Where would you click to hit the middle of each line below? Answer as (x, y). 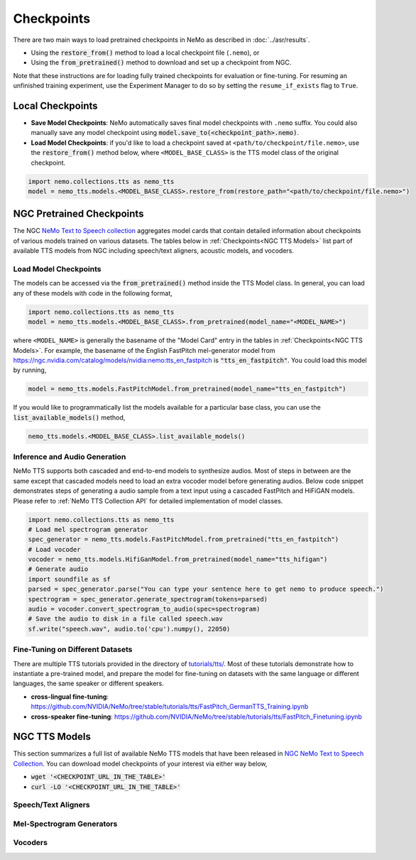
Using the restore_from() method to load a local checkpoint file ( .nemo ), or (145, 53)
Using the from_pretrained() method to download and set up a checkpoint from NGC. (161, 62)
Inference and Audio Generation (70, 457)
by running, (30, 370)
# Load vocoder (54, 549)
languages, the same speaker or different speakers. (89, 684)
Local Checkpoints (56, 105)
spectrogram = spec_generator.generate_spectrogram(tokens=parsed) (148, 599)
